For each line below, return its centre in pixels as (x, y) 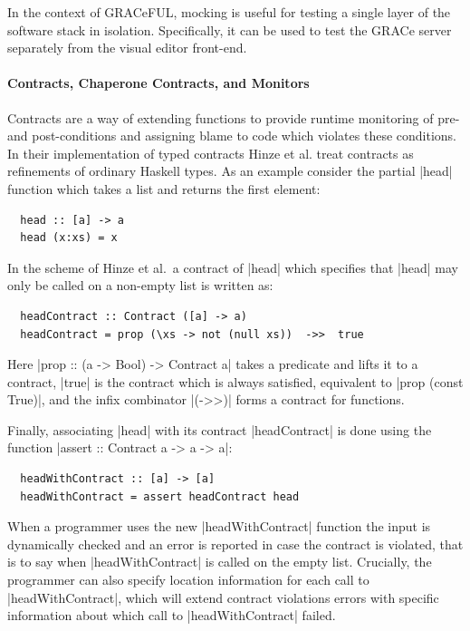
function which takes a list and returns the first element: (164, 188)
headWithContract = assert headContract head (160, 496)
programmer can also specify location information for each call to (188, 580)
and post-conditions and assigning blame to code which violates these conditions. (232, 136)
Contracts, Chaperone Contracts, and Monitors (158, 83)
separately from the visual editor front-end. (127, 48)
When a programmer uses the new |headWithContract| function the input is (219, 526)
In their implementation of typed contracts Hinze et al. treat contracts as (211, 153)
